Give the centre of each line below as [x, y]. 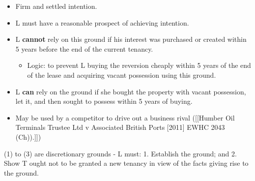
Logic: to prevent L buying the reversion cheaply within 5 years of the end [139, 65]
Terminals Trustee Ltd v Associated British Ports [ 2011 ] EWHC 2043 [120, 127]
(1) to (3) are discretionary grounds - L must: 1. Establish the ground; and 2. [120, 153]
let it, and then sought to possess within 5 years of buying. [104, 101]
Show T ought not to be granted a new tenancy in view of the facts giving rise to [126, 163]
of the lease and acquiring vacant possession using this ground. [122, 75]
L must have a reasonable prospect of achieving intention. [102, 22]
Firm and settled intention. [56, 6]
